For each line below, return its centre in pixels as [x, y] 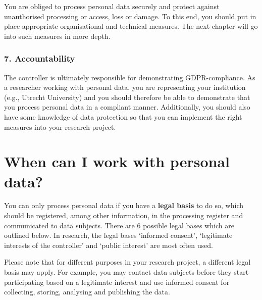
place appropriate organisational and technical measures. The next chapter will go [131, 26]
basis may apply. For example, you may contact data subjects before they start [126, 272]
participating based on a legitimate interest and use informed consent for [117, 282]
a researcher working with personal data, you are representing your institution [125, 87]
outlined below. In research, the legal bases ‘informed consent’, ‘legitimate [118, 235]
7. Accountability [40, 58]
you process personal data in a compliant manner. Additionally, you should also [127, 107]
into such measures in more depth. [57, 36]
